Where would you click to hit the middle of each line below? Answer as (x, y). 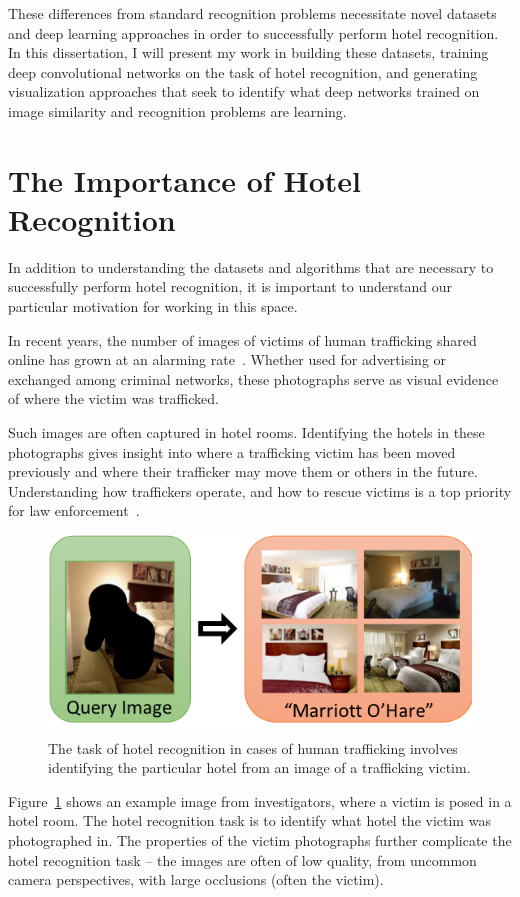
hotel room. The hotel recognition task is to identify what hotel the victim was (249, 820)
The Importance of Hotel (184, 179)
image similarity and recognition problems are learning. (177, 110)
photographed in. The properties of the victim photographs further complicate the (260, 839)
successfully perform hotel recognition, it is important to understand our (230, 286)
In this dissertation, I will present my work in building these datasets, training (248, 52)
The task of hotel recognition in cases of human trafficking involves (253, 747)
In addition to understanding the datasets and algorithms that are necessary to (251, 266)
